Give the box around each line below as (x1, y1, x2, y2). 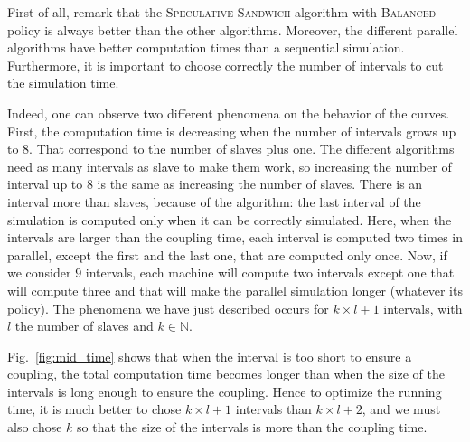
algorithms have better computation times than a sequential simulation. (7, 38, 405, 57)
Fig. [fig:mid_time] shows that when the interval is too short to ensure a (7, 346, 412, 365)
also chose (7, 418, 62, 437)
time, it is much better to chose (7, 400, 182, 418)
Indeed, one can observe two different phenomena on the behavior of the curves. (7, 103, 450, 122)
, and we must (362, 400, 441, 418)
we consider (7, 263, 71, 282)
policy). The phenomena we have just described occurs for (7, 298, 329, 317)
